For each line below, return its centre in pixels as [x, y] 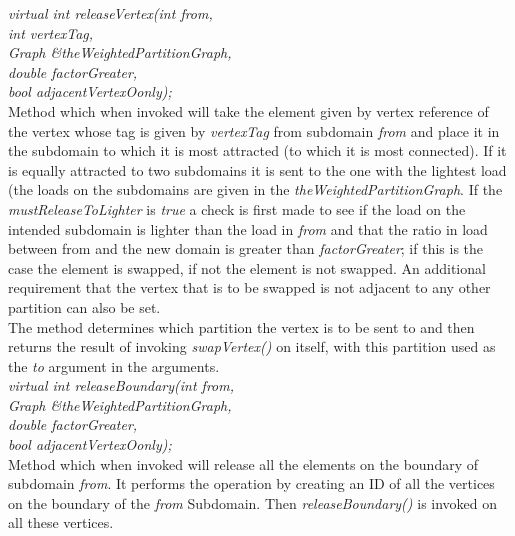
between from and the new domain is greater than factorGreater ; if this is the [246, 248]
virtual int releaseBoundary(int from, [121, 385]
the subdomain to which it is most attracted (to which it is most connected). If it [257, 150]
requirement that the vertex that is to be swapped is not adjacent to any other [249, 287]
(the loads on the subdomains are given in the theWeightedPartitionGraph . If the [255, 189]
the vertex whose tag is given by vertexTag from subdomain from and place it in [254, 130]
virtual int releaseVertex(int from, [110, 13]
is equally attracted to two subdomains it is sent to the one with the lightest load [257, 169]
